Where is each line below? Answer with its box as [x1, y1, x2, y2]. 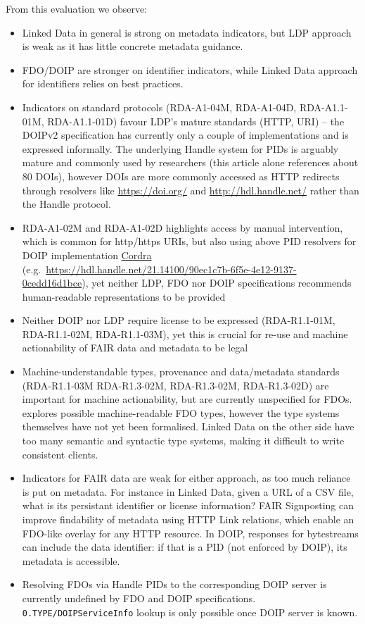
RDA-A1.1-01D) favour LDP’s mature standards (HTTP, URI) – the [47, 113, 345, 128]
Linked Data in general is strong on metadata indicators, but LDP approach [22, 25, 352, 39]
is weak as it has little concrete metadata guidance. [22, 39, 243, 54]
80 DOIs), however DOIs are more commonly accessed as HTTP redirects [22, 168, 340, 183]
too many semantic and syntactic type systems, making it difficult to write [22, 433, 345, 448]
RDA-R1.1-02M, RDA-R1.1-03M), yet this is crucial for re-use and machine [22, 326, 348, 341]
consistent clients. [22, 447, 98, 461]
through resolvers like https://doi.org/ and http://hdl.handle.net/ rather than [22, 182, 359, 197]
